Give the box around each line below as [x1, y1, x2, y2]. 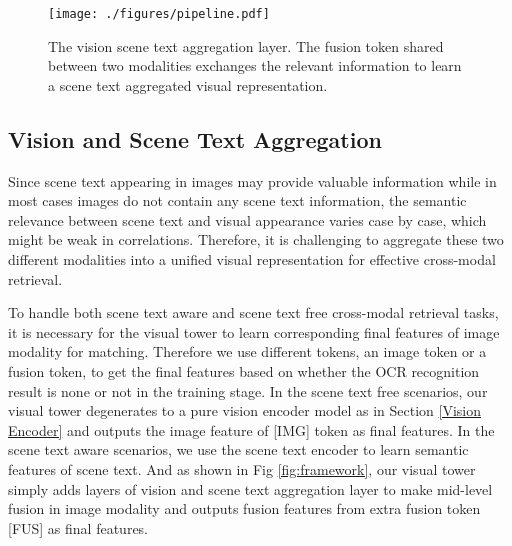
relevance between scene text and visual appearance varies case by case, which [8, 209, 487, 230]
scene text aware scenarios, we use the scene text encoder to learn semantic [8, 439, 469, 460]
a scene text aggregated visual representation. [48, 74, 328, 95]
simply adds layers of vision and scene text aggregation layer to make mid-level [8, 478, 493, 499]
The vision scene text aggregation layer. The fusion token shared [48, 35, 444, 56]
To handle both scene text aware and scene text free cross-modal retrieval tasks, [8, 302, 499, 323]
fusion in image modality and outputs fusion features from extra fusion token [8, 498, 481, 519]
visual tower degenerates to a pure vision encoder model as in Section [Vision [8, 400, 482, 421]
